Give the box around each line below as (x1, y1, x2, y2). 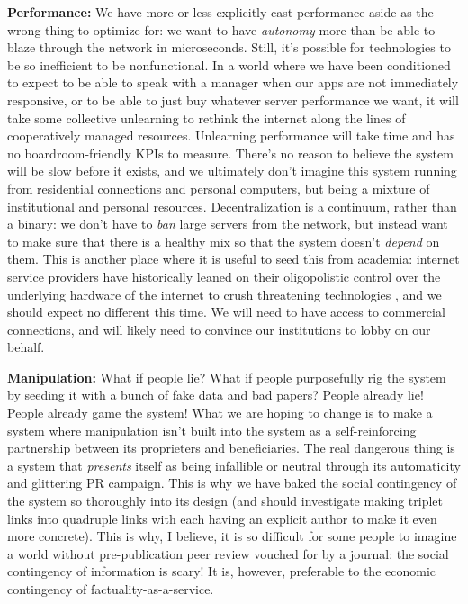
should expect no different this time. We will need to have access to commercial (7, 302, 445, 321)
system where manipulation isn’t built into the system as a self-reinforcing (7, 420, 417, 439)
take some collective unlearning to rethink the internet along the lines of (7, 108, 406, 127)
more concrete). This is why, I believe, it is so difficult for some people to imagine (7, 527, 457, 545)
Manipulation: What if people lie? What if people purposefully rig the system (7, 367, 446, 386)
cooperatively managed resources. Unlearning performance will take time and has (7, 126, 455, 145)
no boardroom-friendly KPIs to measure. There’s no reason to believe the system (7, 143, 454, 162)
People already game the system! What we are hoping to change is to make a (7, 403, 433, 422)
